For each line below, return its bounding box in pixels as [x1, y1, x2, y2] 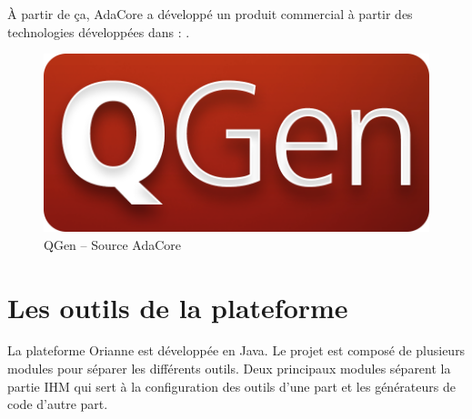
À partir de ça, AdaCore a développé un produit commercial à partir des [7, 5, 413, 23]
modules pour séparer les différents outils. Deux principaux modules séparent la [7, 359, 451, 378]
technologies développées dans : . [7, 22, 190, 41]
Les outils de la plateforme [7, 288, 348, 325]
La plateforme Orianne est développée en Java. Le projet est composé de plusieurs [7, 341, 466, 360]
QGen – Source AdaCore [44, 234, 182, 254]
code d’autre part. [7, 394, 108, 414]
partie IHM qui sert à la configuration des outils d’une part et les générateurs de [7, 376, 456, 395]
